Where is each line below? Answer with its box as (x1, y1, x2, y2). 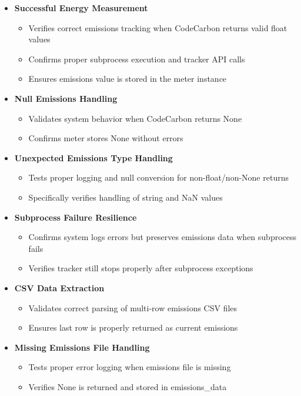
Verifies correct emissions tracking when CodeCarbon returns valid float (28, 21, 287, 34)
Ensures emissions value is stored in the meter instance (28, 72, 227, 85)
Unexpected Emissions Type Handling (14, 151, 173, 164)
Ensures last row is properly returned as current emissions (28, 321, 238, 334)
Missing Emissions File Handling (14, 341, 150, 353)
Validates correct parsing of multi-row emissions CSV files (28, 301, 238, 314)
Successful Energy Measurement (14, 2, 148, 14)
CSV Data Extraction (14, 281, 105, 294)
